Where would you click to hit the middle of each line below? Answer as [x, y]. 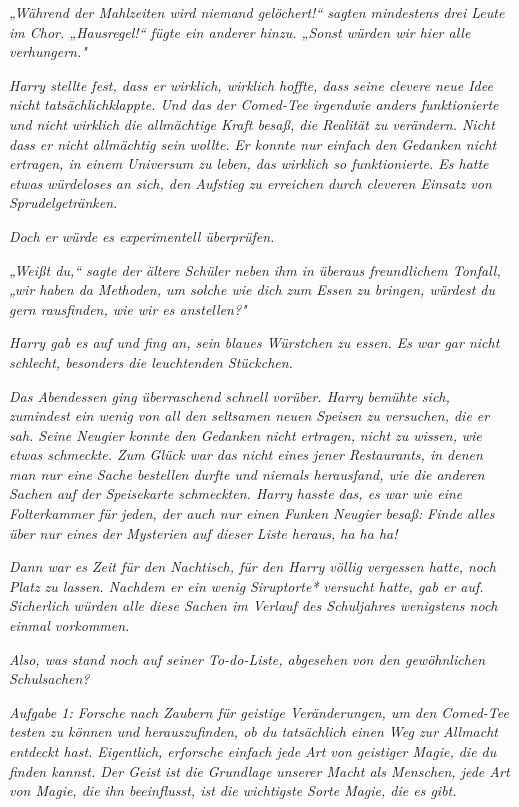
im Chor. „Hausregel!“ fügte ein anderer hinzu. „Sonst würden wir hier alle [240, 31]
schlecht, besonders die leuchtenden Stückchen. [151, 361]
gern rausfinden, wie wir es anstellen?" [128, 308]
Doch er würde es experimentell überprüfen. [142, 235]
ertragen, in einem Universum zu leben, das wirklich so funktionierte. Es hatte [249, 163]
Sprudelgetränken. [63, 202]
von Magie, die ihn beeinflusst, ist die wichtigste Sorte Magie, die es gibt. [233, 790]
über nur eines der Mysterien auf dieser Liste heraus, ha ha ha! [203, 532]
